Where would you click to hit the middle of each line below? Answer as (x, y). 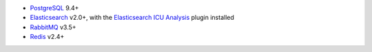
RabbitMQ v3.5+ (53, 27)
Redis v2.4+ (47, 37)
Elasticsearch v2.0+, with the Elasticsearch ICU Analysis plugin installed (132, 18)
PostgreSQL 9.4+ (54, 8)
